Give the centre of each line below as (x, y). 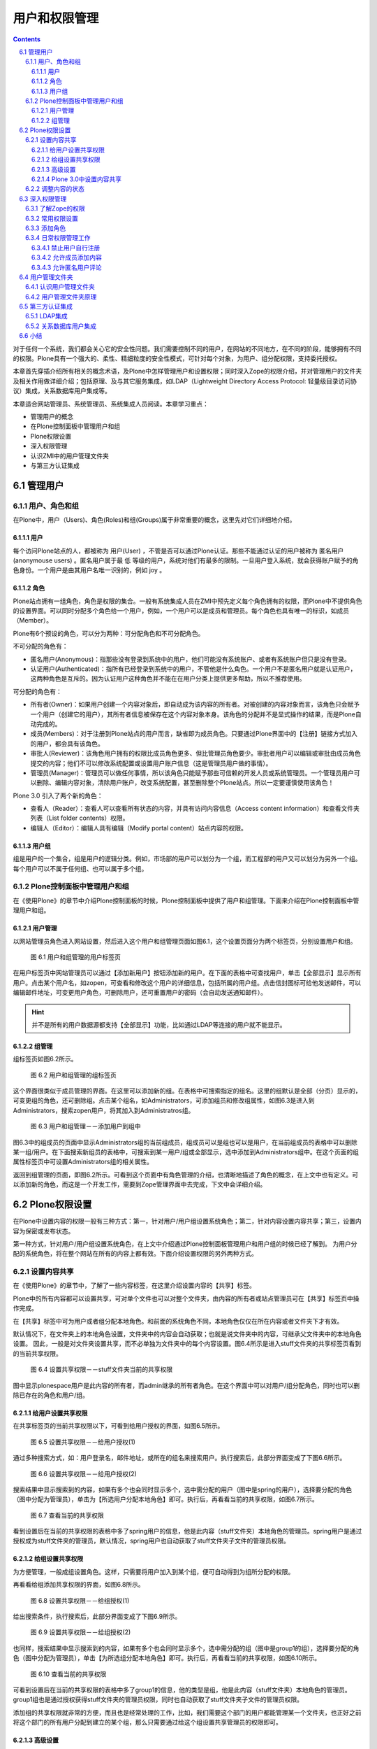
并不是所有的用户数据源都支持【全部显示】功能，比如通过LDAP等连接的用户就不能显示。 (159, 1024)
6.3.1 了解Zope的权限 (55, 208)
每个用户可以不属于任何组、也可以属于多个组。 (80, 868)
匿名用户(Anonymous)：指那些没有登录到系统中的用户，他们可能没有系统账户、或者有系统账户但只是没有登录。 (190, 659)
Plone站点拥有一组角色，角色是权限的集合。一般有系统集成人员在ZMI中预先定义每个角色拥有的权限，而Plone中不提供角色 (187, 601)
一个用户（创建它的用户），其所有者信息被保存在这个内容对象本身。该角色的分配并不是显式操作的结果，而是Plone (193, 714)
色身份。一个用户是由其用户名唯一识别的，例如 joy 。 (89, 570)
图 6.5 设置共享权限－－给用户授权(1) (83, 1442)
